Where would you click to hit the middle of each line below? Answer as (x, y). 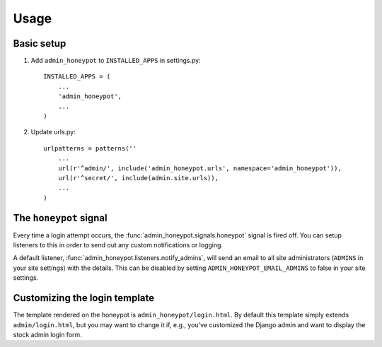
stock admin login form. (48, 334)
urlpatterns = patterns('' (90, 148)
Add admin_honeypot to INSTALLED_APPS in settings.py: (116, 61)
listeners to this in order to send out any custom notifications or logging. (118, 245)
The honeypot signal (60, 218)
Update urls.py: (53, 132)
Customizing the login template (84, 298)
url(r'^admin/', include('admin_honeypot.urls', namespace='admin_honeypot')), (200, 168)
